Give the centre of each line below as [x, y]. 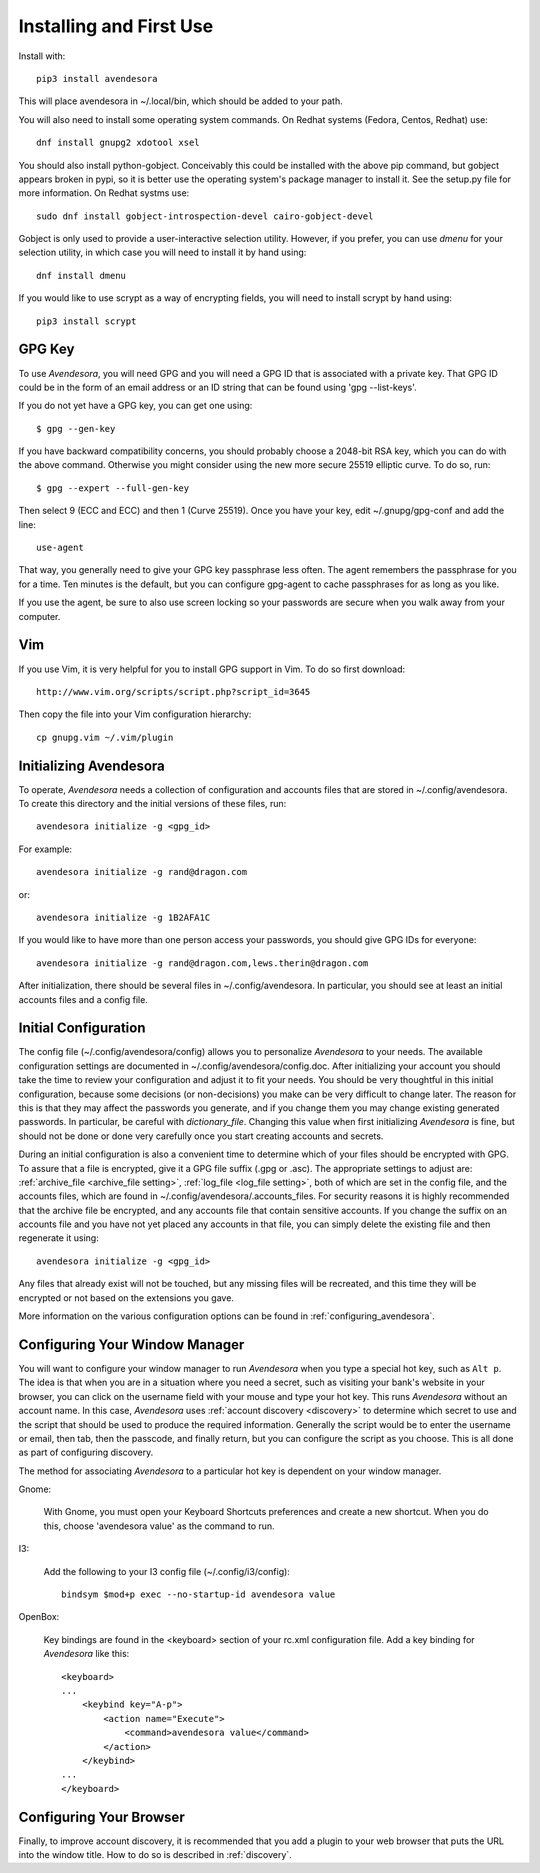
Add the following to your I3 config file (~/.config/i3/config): [166, 1571]
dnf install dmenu [81, 275]
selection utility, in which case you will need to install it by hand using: [162, 252]
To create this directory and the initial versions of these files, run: [152, 803]
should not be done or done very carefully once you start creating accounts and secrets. [201, 1136]
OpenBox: [39, 1617]
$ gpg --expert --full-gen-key [113, 488]
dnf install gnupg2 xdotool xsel [118, 143]
